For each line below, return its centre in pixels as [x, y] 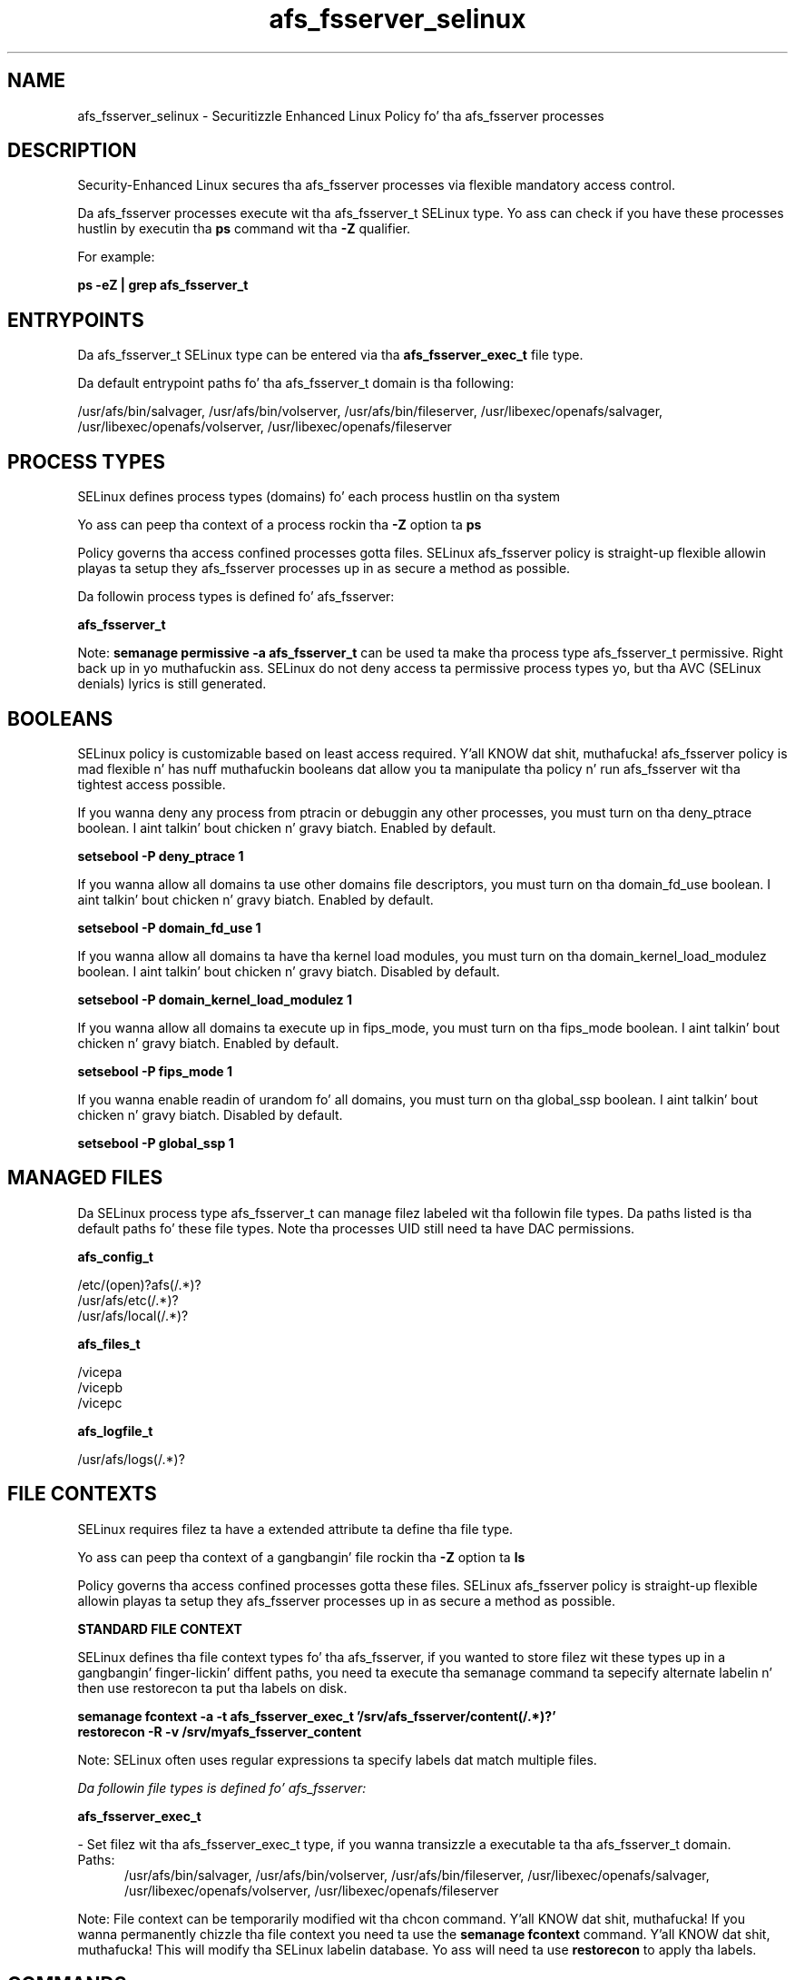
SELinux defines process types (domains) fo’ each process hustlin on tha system [319, 497]
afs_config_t [116, 1256]
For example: [116, 257]
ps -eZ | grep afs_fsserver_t [163, 285]
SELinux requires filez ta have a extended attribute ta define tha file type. [295, 1529]
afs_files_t [109, 1343]
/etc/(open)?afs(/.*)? [139, 1284]
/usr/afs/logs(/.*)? [131, 1459]
